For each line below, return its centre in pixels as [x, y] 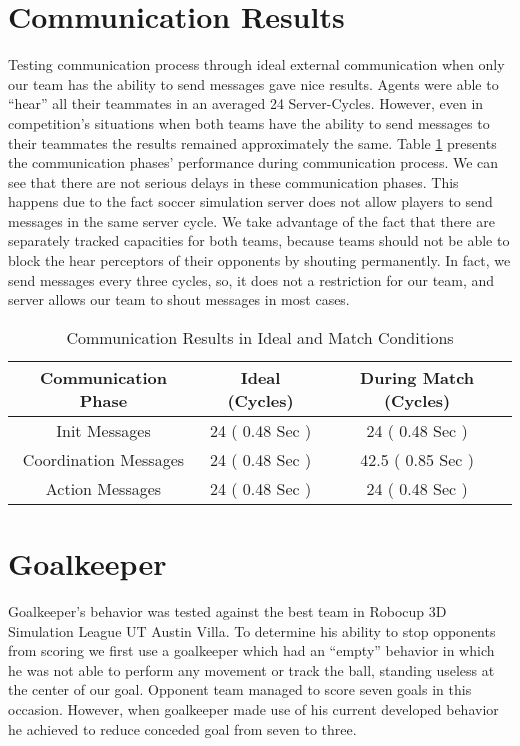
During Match [417, 377]
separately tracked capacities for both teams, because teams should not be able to [259, 240]
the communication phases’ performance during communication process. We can [253, 162]
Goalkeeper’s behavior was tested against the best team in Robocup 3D [227, 610]
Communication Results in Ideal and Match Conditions [260, 337]
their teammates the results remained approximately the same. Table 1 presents [252, 142]
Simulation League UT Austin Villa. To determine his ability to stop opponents [252, 630]
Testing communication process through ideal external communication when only [256, 64]
